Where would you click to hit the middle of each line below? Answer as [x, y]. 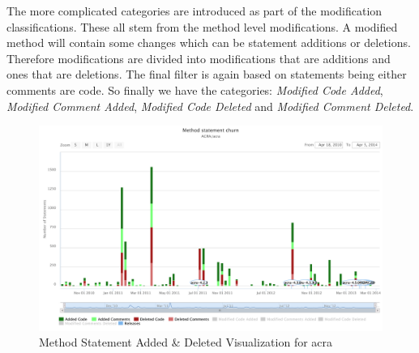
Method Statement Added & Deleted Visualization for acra [186, 342]
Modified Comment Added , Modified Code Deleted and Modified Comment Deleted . [210, 106]
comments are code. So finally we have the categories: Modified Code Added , [195, 89]
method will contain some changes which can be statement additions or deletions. [209, 43]
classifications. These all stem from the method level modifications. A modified [202, 26]
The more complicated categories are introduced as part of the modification [195, 11]
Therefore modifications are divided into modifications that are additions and [199, 58]
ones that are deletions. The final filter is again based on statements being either [207, 74]
